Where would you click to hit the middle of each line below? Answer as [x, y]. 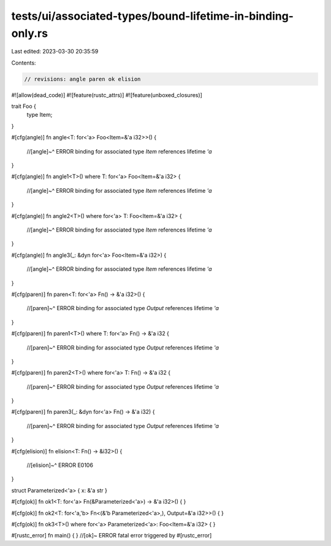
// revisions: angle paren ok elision [82, 79]
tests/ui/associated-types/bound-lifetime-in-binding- [153, 16]
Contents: [24, 63]
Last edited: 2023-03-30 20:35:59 [55, 52]
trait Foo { [24, 106]
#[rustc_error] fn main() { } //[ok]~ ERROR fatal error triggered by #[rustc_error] [112, 536]
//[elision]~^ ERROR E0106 [60, 465]
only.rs [30, 33]
